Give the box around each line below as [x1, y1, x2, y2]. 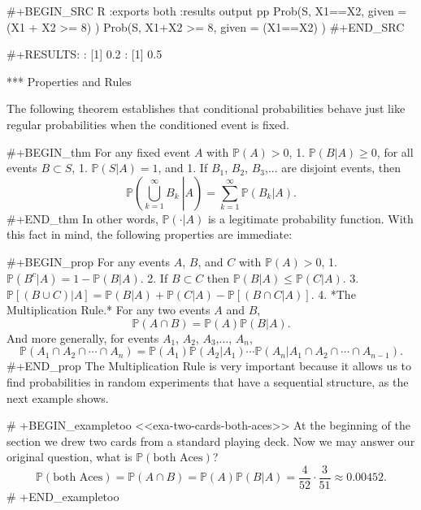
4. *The [318, 285, 356, 302]
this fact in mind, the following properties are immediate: [7, 226, 293, 243]
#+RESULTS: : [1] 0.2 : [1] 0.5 [7, 45, 163, 63]
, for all [376, 143, 414, 160]
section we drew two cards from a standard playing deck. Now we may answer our [7, 432, 415, 449]
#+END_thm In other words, [7, 210, 158, 227]
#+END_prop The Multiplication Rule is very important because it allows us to [7, 357, 412, 374]
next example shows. [7, 389, 109, 406]
